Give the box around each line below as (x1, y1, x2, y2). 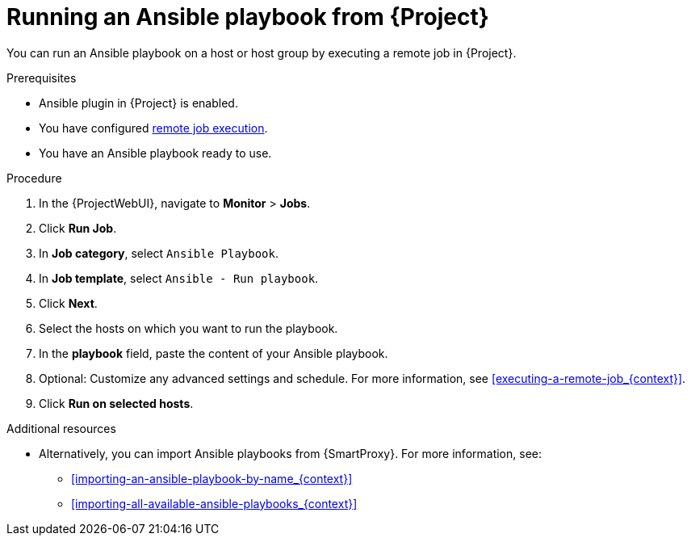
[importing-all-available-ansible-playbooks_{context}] (71, 496, 358, 510)
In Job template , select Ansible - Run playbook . (39, 271, 319, 285)
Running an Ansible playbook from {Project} (6, 3, 489, 31)
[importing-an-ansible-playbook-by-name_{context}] (71, 471, 353, 485)
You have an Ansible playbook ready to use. (39, 145, 272, 160)
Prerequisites (6, 70, 77, 85)
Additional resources (6, 421, 116, 435)
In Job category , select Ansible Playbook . (39, 246, 278, 260)
